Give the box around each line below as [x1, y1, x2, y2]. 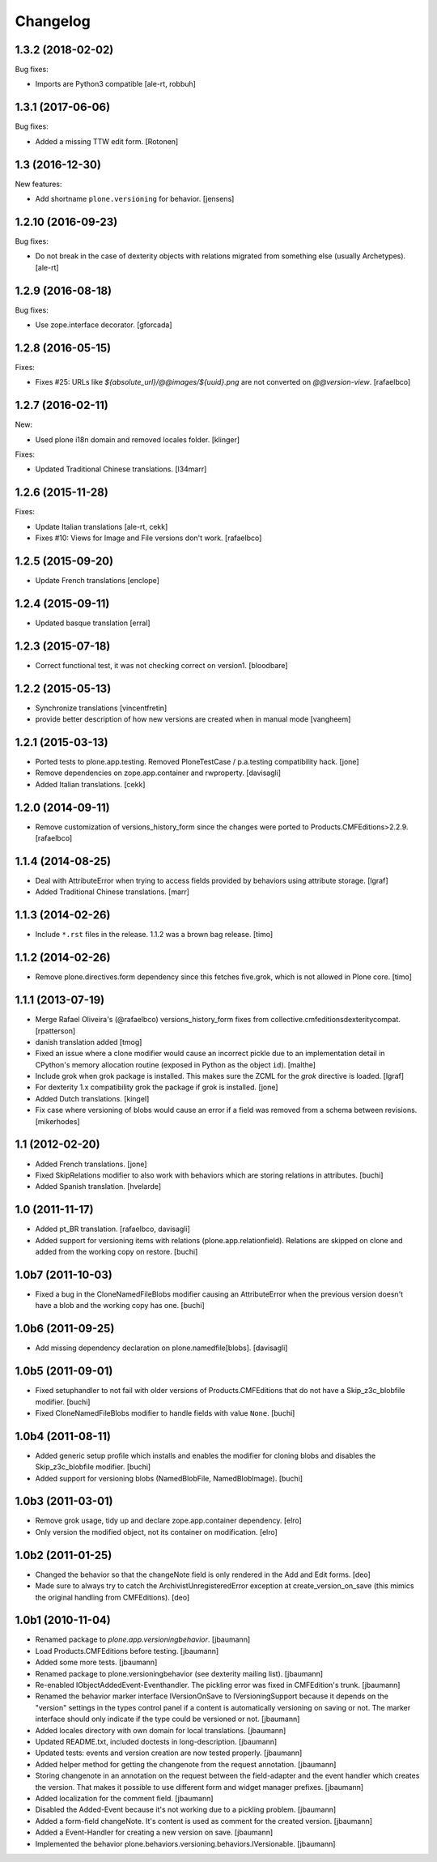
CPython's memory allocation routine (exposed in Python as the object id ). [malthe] [35, 1059, 316, 1069]
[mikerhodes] [35, 1116, 80, 1126]
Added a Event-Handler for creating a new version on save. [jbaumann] [35, 1827, 274, 1838]
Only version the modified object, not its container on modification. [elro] [35, 1527, 278, 1536]
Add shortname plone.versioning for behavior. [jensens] [35, 194, 235, 204]
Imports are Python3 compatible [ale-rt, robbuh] [35, 79, 196, 89]
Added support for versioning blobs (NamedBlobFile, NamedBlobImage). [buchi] [35, 1473, 303, 1483]
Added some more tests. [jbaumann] [35, 1657, 158, 1668]
